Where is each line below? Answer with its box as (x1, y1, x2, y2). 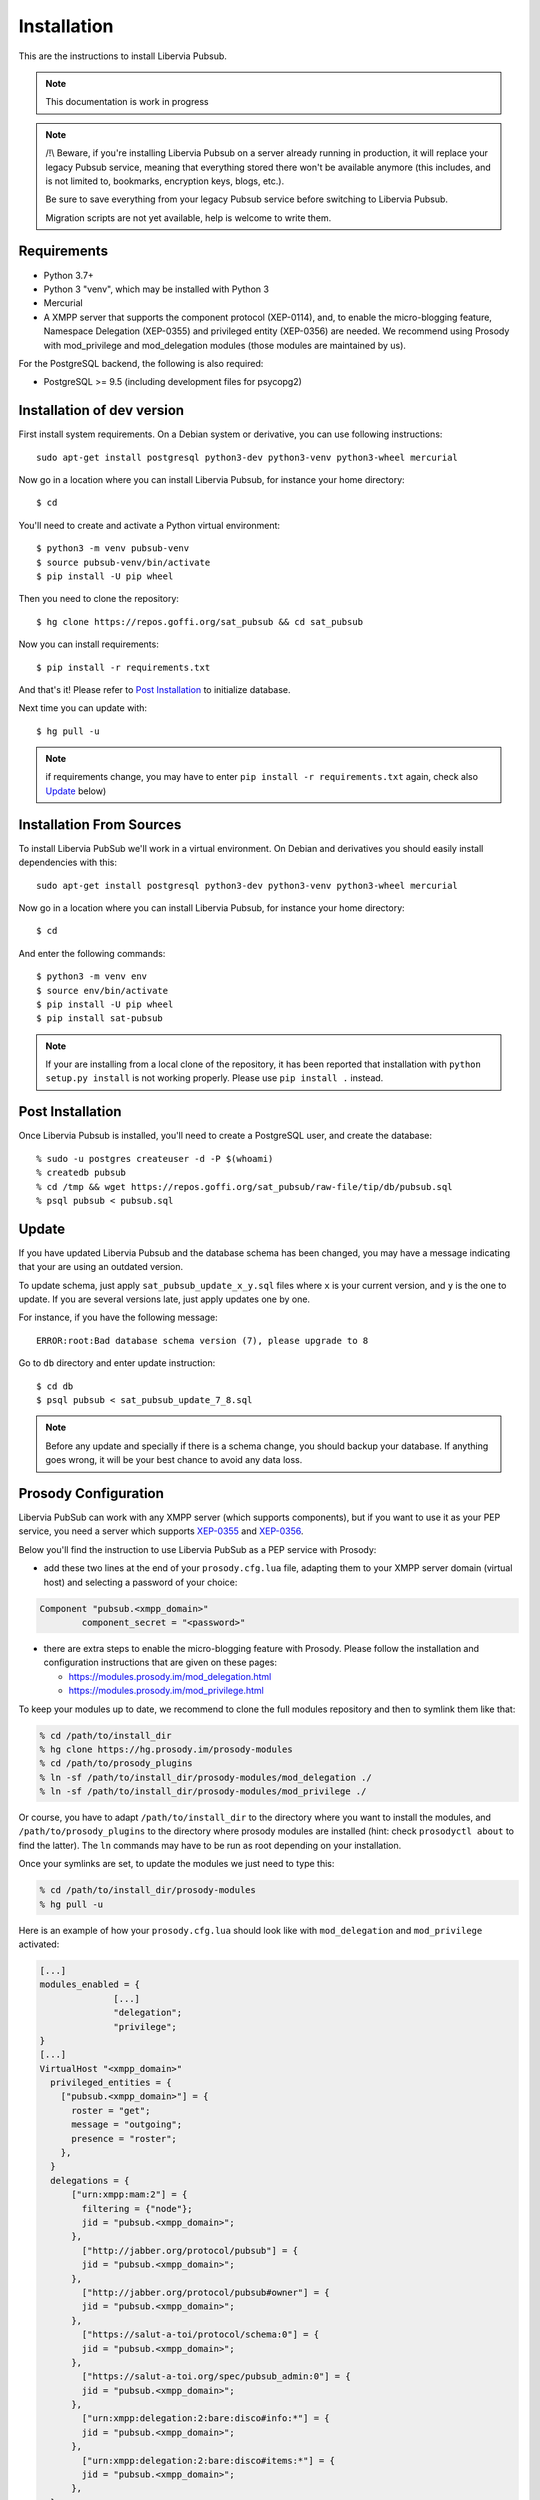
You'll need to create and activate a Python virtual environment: (18, 519, 280, 531)
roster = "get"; (71, 2105, 151, 2116)
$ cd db (36, 1380, 74, 1392)
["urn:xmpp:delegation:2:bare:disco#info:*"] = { (81, 2413, 330, 2424)
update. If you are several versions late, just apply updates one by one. (18, 1293, 310, 1305)
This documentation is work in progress (45, 96, 209, 108)
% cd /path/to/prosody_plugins (39, 1758, 194, 1769)
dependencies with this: (18, 856, 117, 869)
